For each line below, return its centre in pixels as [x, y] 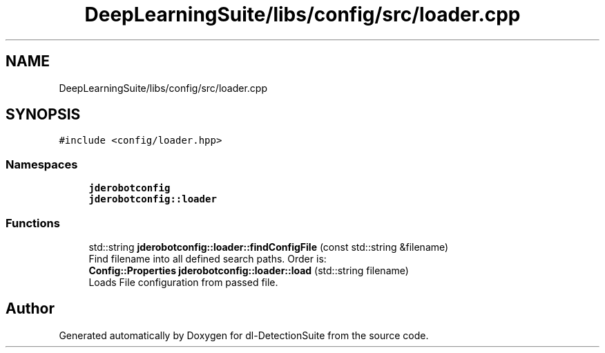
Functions [33, 223]
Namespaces [42, 164]
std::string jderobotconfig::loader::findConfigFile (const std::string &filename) [269, 247]
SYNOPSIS [43, 115]
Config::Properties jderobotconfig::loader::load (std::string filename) [249, 270]
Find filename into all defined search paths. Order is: [208, 258]
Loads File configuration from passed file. [183, 282]
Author [30, 309]
